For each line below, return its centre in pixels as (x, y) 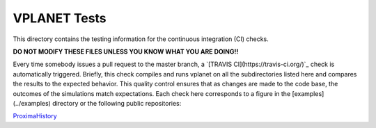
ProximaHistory (35, 116)
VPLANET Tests (60, 18)
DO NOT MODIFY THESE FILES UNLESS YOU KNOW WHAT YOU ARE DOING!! (126, 51)
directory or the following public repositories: (117, 103)
